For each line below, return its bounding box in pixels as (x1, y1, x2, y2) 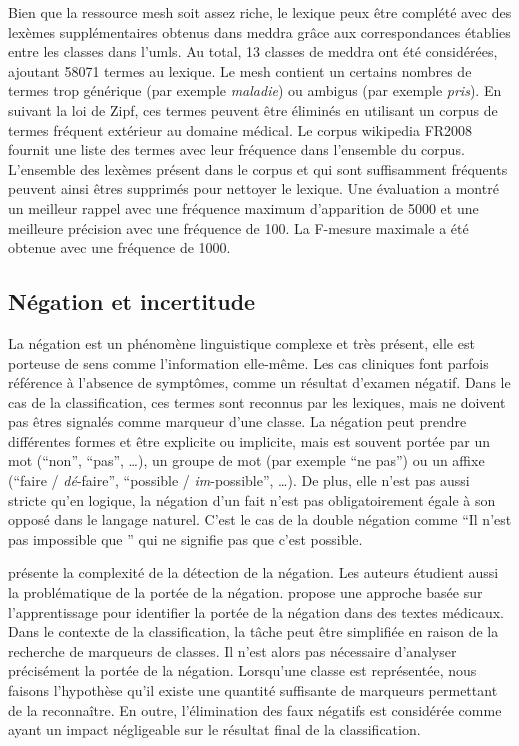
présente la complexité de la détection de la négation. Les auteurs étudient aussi (8, 562, 499, 583)
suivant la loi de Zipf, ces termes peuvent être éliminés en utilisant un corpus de (8, 99, 498, 120)
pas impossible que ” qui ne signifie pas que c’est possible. (8, 528, 363, 549)
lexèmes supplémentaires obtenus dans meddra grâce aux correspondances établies (8, 21, 511, 42)
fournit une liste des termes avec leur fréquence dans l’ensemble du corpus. (8, 139, 465, 160)
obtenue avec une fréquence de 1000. (8, 237, 231, 258)
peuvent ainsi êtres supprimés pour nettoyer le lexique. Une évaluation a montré (8, 178, 499, 199)
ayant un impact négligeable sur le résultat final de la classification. (8, 719, 421, 740)
